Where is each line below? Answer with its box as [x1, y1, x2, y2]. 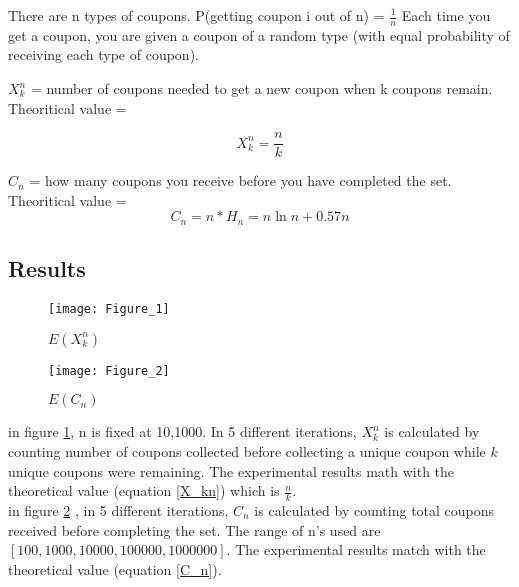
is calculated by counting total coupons [254, 500, 495, 521]
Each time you [401, 5, 491, 25]
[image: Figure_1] [48, 302, 170, 317]
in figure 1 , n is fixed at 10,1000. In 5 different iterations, [8, 421, 357, 442]
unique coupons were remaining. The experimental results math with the [8, 460, 455, 481]
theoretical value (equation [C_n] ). [8, 558, 222, 579]
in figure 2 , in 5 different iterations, [8, 500, 229, 521]
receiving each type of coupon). [8, 44, 199, 65]
